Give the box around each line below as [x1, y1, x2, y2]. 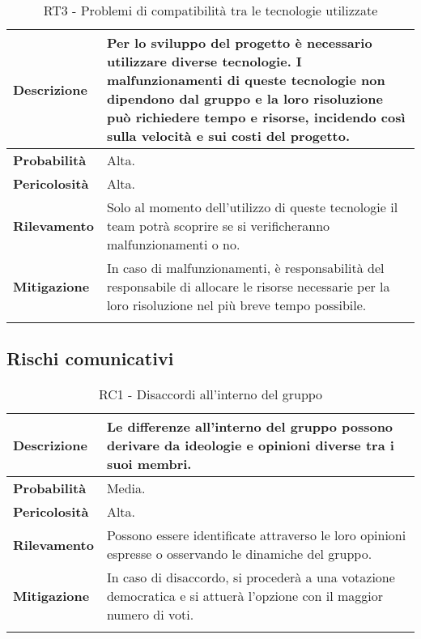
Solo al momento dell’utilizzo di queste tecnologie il [106, 198, 398, 216]
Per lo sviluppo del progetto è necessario [106, 33, 372, 52]
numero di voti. [106, 605, 194, 624]
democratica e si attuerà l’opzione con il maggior [106, 586, 383, 606]
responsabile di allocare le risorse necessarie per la [106, 277, 390, 296]
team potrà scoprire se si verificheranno [106, 216, 330, 235]
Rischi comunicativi [6, 346, 174, 371]
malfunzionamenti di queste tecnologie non [106, 70, 385, 89]
